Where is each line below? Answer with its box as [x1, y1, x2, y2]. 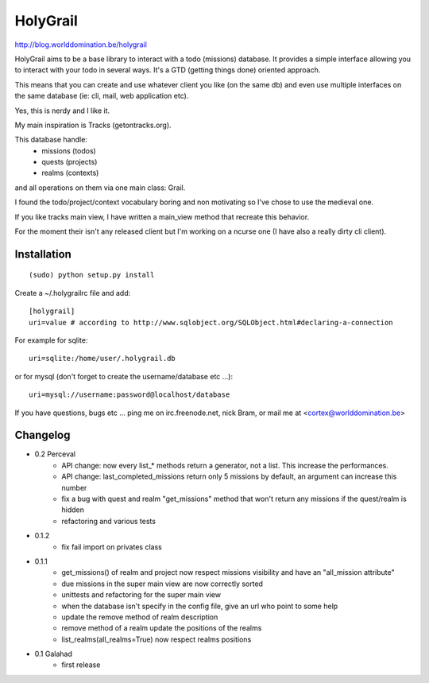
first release [61, 660, 101, 669]
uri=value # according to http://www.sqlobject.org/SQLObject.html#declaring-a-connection [29, 318, 393, 327]
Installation [14, 247, 71, 261]
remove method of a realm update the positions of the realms [61, 623, 262, 633]
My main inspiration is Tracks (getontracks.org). [14, 120, 172, 130]
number [61, 483, 87, 492]
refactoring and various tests [61, 516, 157, 526]
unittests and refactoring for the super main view [61, 590, 222, 600]
